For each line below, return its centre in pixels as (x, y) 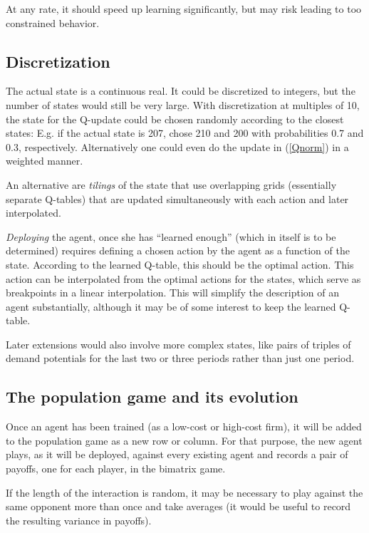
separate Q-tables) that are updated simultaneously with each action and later (177, 198)
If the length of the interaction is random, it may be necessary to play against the (184, 492)
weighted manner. (45, 161)
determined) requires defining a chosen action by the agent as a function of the (178, 250)
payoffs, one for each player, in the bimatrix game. (116, 469)
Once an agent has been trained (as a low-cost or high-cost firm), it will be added (184, 426)
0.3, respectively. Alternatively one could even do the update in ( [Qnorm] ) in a (177, 146)
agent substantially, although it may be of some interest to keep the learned (171, 306)
